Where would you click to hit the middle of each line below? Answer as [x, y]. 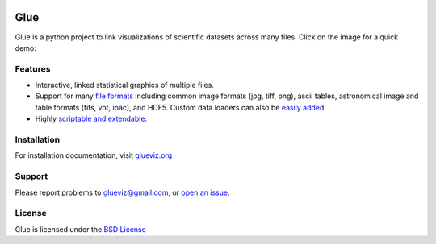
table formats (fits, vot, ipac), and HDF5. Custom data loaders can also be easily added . [181, 107]
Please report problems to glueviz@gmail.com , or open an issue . [122, 192]
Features [33, 68]
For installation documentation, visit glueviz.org [94, 155]
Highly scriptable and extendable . [91, 119]
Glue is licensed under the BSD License [81, 229]
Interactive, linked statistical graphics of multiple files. [124, 85]
